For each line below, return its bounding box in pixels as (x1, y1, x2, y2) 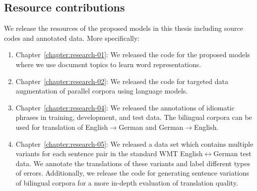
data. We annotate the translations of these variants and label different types (15, 158, 251, 168)
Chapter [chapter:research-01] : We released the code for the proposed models (15, 49, 250, 60)
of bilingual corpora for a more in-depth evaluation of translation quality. (15, 177, 238, 188)
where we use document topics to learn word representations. (15, 59, 201, 69)
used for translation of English (15, 121, 108, 132)
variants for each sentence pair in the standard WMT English (15, 148, 203, 159)
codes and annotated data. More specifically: (4, 32, 140, 43)
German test (213, 148, 252, 159)
